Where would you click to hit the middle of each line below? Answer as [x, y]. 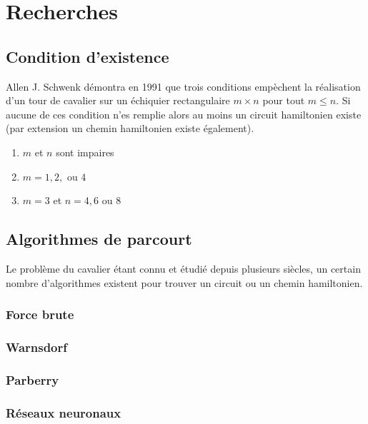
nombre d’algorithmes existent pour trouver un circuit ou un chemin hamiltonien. [184, 282]
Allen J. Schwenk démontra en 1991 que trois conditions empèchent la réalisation [183, 86]
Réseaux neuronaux [64, 412]
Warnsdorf [37, 347]
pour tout [284, 100]
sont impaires [85, 152]
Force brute [40, 314]
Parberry [33, 379]
